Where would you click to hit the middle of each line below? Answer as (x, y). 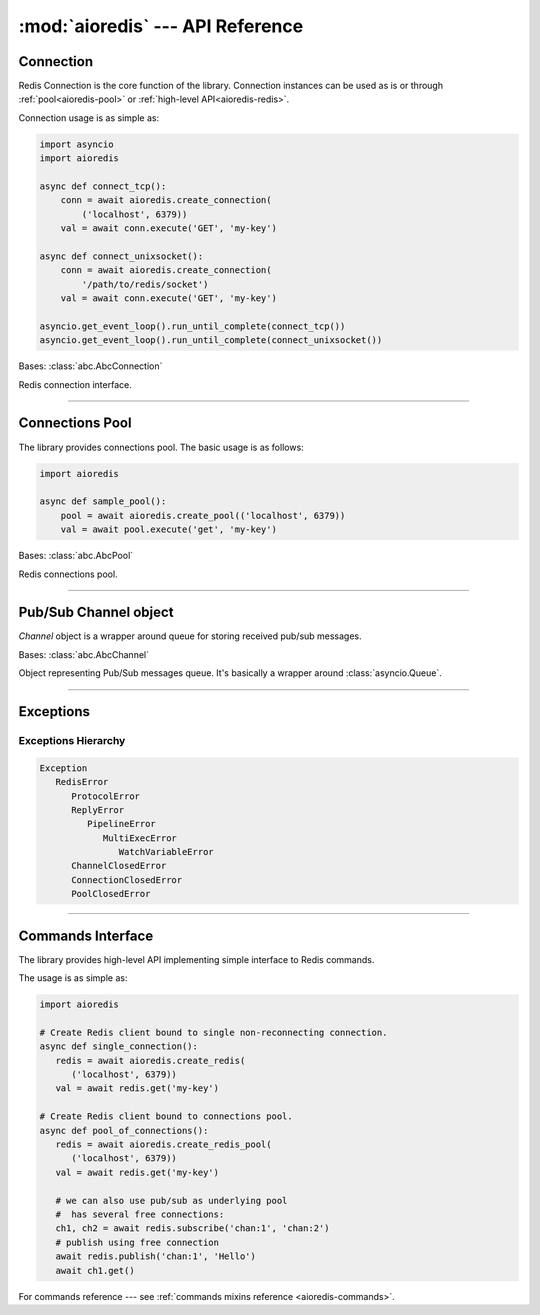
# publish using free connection (137, 1242)
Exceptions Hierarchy (72, 740)
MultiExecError (139, 838)
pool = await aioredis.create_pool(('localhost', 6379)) (203, 515)
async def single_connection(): (119, 1046)
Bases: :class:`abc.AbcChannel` (84, 654)
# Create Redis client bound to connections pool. (166, 1116)
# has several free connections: (140, 1214)
